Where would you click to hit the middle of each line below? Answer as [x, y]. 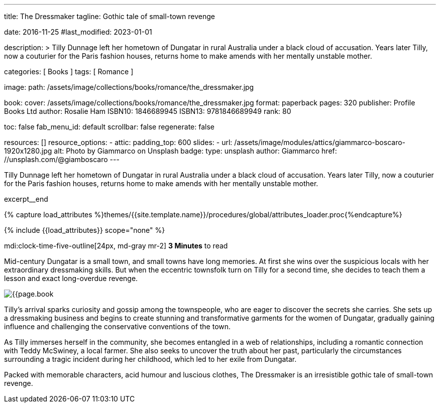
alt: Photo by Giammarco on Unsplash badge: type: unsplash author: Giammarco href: [195, 151]
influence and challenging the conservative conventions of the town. [118, 326]
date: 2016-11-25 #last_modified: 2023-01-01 [78, 32]
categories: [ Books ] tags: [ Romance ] [69, 72]
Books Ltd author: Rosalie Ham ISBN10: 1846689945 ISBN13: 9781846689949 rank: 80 [148, 111]
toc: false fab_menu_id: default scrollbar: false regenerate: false [109, 127]
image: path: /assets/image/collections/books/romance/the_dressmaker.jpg [129, 87]
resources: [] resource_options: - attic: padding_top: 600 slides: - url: [118, 142]
